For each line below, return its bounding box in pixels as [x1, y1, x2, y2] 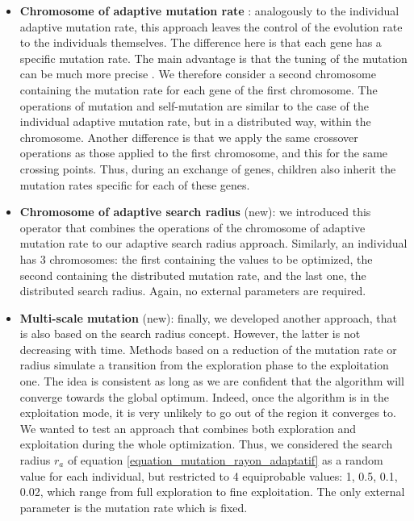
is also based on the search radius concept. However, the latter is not [19, 325, 361, 342]
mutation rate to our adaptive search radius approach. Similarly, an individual [19, 235, 408, 252]
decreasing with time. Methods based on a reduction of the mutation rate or [19, 340, 397, 357]
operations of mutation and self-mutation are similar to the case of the [19, 97, 369, 114]
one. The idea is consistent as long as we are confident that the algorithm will [19, 373, 404, 390]
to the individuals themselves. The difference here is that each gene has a [19, 34, 382, 51]
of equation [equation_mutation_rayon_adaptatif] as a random [67, 452, 383, 469]
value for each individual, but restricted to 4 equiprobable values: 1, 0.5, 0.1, [19, 467, 398, 484]
